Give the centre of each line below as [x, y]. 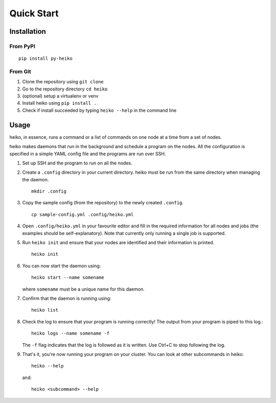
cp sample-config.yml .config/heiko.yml [83, 214]
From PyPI [22, 46]
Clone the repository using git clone [63, 82]
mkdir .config [49, 191]
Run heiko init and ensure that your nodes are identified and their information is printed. [118, 243]
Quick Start [34, 13]
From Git [20, 72]
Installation [28, 31]
